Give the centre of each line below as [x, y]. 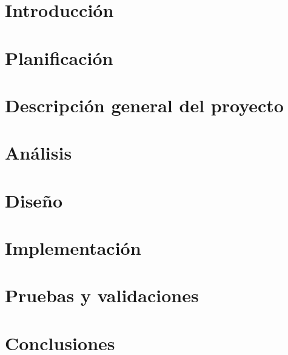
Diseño [34, 200]
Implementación [73, 248]
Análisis [39, 153]
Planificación [59, 57]
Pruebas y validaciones [102, 295]
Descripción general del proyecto [144, 105]
